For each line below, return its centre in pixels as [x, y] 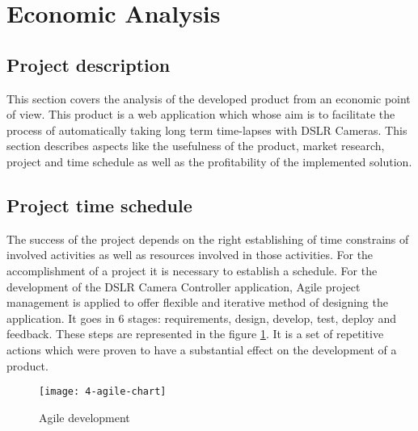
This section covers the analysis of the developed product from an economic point [209, 98]
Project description [89, 64]
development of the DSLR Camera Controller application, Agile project [184, 286]
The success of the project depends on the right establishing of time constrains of [208, 239]
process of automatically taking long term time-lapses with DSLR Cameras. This [207, 130]
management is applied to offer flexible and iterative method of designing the [197, 302]
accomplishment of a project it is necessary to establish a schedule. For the [192, 270]
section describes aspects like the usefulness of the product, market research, [196, 146]
